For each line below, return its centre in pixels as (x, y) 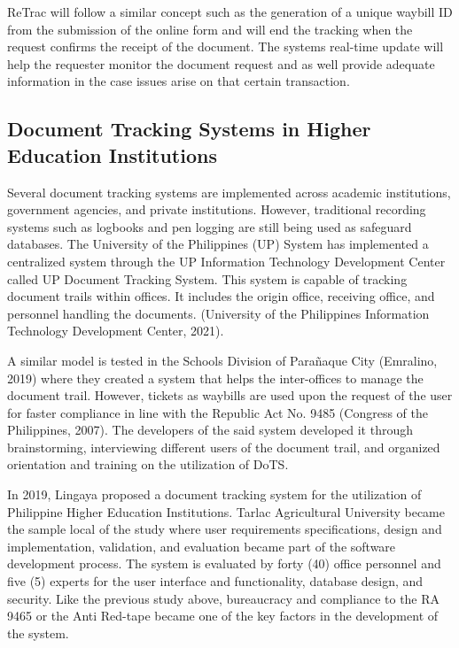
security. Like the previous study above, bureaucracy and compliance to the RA (224, 598)
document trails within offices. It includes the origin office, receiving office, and (221, 296)
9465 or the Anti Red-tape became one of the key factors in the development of (223, 616)
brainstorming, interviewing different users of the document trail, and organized (224, 447)
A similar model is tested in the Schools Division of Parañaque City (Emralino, (222, 360)
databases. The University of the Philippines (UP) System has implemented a (218, 244)
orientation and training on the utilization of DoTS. (148, 464)
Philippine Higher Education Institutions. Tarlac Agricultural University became (226, 511)
